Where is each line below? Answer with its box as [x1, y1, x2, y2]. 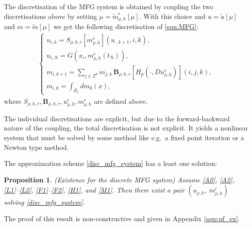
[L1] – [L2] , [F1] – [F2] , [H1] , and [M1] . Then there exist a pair [4, 185, 185, 195]
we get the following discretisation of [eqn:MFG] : [53, 21, 199, 32]
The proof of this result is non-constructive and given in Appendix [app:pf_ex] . [4, 213, 240, 224]
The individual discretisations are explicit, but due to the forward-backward [4, 113, 230, 123]
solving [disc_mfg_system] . [4, 197, 85, 207]
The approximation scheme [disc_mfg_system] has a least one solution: [4, 158, 217, 168]
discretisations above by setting [4, 11, 97, 21]
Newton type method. [4, 142, 69, 152]
